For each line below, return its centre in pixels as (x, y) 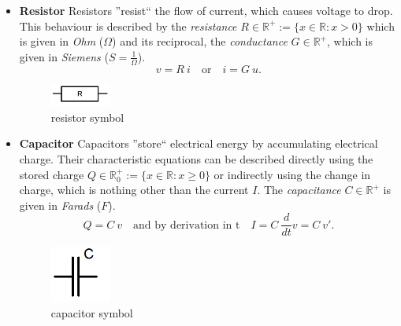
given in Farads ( (60, 205)
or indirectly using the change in (292, 174)
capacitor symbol (92, 313)
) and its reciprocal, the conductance (200, 41)
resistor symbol (87, 117)
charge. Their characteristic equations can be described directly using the (196, 158)
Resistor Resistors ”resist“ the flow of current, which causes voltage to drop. (206, 10)
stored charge (52, 174)
